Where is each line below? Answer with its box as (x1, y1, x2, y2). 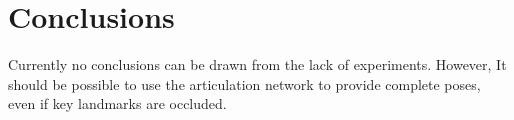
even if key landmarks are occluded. (8, 93, 227, 114)
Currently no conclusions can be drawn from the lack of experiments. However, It (8, 54, 507, 75)
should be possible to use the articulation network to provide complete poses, (8, 73, 481, 94)
